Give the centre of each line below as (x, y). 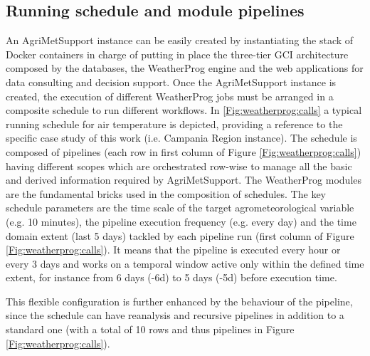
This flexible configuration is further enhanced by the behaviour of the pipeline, (179, 301)
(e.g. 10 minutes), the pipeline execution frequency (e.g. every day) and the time (181, 221)
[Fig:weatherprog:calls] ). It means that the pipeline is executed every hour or (173, 250)
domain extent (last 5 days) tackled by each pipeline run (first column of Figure (180, 235)
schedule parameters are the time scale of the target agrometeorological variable (180, 208)
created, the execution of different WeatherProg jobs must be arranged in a (170, 96)
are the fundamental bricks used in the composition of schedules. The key (166, 193)
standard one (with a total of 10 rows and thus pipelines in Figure (150, 329)
